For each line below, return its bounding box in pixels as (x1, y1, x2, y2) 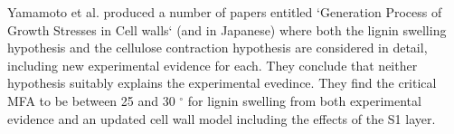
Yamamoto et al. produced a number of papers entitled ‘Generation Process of (7, 3, 442, 21)
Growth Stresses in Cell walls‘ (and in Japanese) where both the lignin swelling (7, 20, 447, 39)
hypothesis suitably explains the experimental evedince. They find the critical (7, 73, 437, 92)
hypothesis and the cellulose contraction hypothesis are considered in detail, (7, 38, 428, 57)
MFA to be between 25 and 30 (7, 91, 175, 110)
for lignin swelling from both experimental (187, 91, 421, 110)
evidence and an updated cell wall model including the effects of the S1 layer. (7, 109, 436, 128)
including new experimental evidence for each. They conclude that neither (7, 55, 418, 74)
